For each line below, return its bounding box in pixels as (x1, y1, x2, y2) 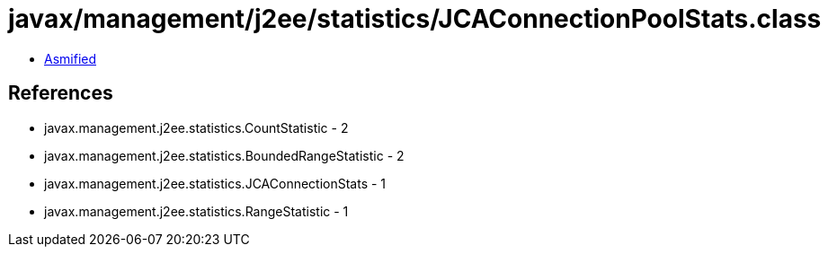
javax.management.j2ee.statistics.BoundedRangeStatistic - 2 (44, 147, 405, 163)
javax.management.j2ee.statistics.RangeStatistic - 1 (44, 203, 349, 219)
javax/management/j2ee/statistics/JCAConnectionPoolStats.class (8, 4, 822, 34)
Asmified (44, 50, 97, 66)
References (8, 82, 113, 105)
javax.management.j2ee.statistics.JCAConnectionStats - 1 (44, 175, 387, 191)
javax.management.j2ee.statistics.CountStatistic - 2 (44, 119, 349, 136)
